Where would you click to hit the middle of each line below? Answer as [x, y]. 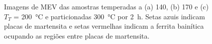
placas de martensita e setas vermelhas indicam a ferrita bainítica [104, 26]
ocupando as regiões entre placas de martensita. [77, 35]
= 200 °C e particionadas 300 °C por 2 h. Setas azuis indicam [109, 16]
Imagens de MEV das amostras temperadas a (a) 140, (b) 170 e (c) [106, 6]
